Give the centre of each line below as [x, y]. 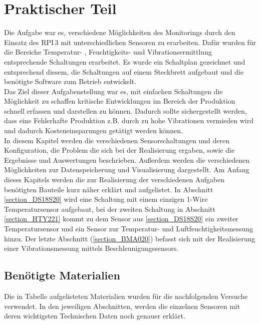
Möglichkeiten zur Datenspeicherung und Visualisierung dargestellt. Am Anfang [127, 170]
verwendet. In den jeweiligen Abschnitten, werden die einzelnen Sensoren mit [122, 306]
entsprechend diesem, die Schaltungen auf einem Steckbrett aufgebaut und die [124, 71]
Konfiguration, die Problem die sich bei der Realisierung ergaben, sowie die [119, 150]
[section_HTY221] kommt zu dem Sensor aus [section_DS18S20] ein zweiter [121, 219]
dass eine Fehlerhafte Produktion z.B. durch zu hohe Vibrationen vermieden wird [129, 120]
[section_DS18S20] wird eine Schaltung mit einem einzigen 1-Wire [106, 199]
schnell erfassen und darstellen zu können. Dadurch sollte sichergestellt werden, [125, 110]
